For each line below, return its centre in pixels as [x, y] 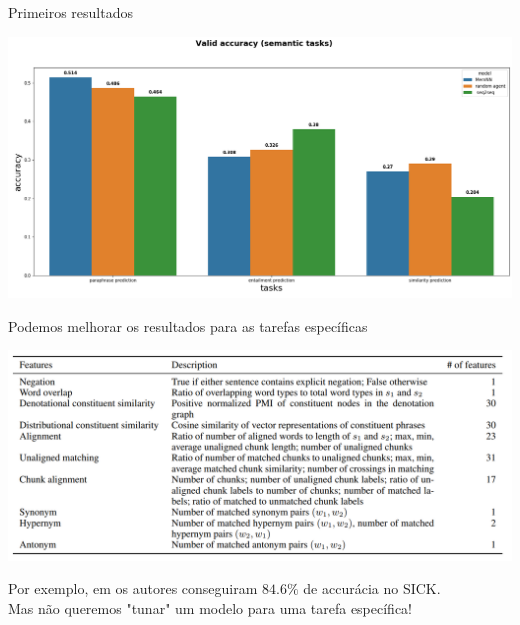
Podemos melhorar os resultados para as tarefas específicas [188, 325]
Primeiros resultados [70, 12]
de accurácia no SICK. [372, 588]
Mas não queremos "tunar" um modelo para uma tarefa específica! [210, 607]
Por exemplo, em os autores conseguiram [133, 588]
